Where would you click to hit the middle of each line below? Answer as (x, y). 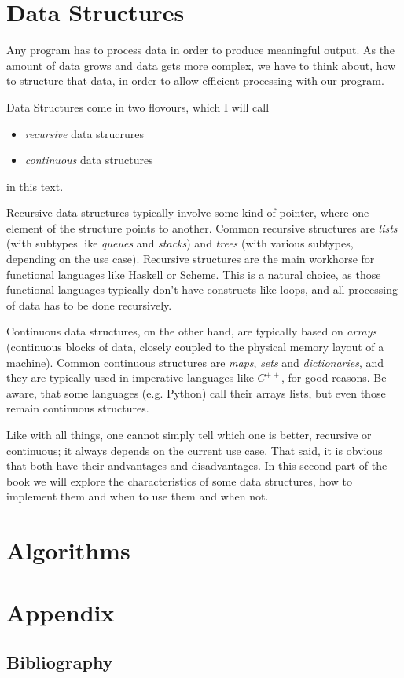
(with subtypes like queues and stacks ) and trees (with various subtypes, (180, 243)
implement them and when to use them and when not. (138, 496)
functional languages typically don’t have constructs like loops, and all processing (202, 290)
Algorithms (68, 550)
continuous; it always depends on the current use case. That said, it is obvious (195, 450)
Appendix (61, 612)
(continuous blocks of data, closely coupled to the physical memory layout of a (195, 347)
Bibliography (60, 662)
